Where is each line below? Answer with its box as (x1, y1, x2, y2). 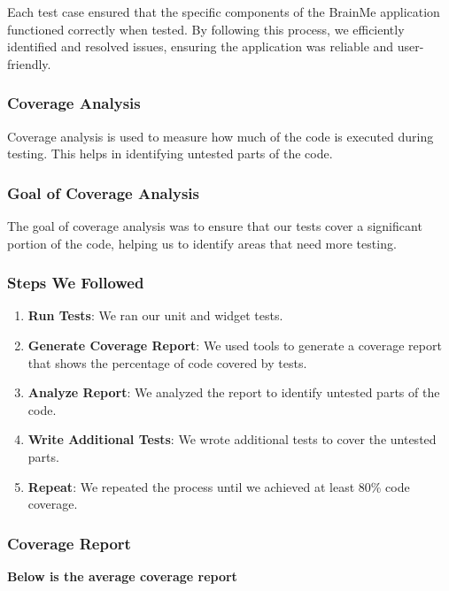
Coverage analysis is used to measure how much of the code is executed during (7, 127, 434, 145)
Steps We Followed (7, 272, 144, 294)
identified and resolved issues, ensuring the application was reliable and (7, 37, 394, 56)
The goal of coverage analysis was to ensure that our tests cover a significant (7, 217, 422, 234)
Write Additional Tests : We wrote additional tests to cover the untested (27, 430, 437, 449)
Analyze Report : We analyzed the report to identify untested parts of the (27, 383, 440, 402)
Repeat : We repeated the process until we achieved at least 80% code (27, 477, 410, 495)
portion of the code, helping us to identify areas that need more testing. (7, 234, 397, 252)
